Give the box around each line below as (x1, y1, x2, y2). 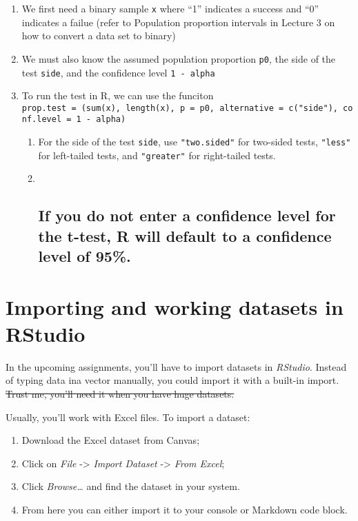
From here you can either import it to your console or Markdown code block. (21, 502, 348, 516)
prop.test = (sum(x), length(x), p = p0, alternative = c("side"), (21, 103, 338, 113)
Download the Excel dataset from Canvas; (21, 433, 200, 447)
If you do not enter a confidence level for (38, 205, 336, 226)
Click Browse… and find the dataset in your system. (21, 479, 240, 493)
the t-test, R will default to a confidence (38, 225, 332, 246)
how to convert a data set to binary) (21, 28, 176, 43)
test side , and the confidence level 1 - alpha (21, 65, 215, 79)
